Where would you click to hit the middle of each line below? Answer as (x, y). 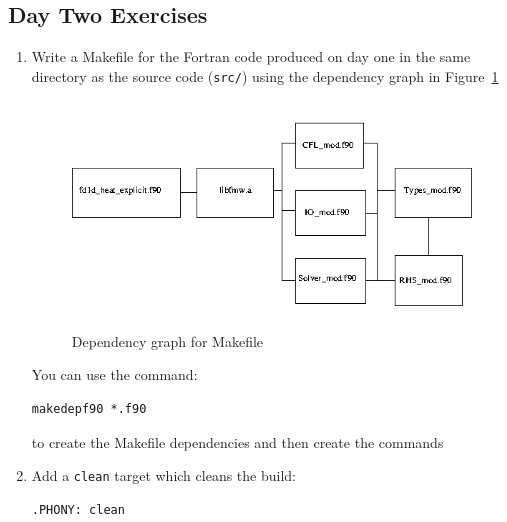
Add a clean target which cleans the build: (163, 475)
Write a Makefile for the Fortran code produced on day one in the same (251, 56)
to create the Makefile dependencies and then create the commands (237, 441)
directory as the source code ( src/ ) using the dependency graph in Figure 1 (265, 75)
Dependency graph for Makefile (167, 340)
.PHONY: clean (78, 509)
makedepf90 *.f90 (89, 409)
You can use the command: (114, 374)
